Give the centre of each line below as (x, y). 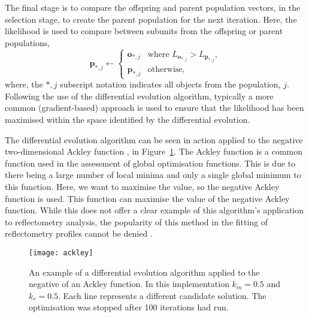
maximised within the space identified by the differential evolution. (128, 119)
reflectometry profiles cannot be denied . (79, 233)
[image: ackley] (61, 253)
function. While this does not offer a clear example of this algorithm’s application (154, 210)
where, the (24, 84)
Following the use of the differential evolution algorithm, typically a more (139, 96)
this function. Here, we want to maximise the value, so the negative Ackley (142, 186)
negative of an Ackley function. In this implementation (129, 284)
